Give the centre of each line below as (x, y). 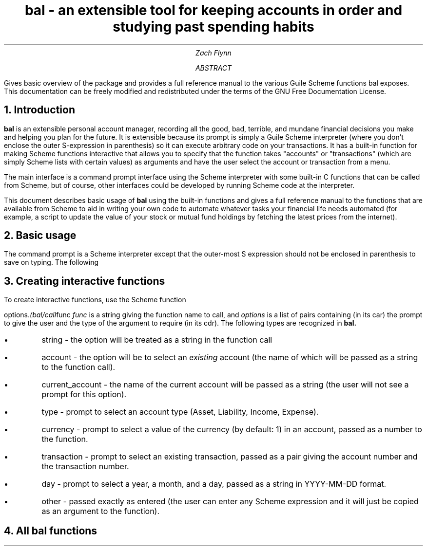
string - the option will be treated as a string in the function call (157, 340)
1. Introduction (39, 110)
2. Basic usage (40, 236)
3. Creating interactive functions (85, 281)
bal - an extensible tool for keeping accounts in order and (213, 10)
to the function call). (78, 367)
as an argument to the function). (101, 511)
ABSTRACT (213, 68)
